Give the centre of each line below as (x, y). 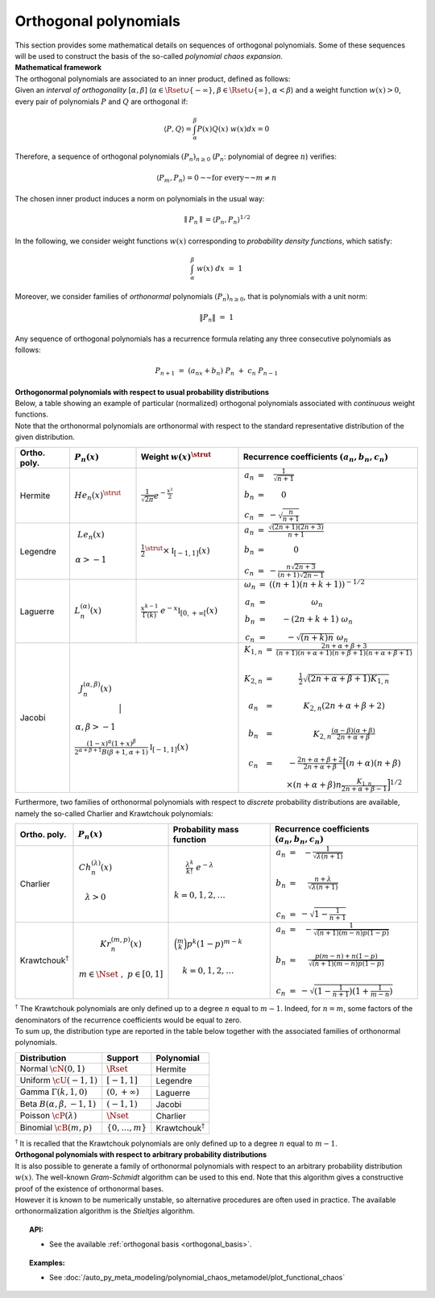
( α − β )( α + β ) (354, 730)
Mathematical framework (58, 68)
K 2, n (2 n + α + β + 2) (344, 707)
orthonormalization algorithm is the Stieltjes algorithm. (105, 1211)
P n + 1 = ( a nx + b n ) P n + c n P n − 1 (216, 372)
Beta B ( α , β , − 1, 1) (58, 1104)
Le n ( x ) (91, 535)
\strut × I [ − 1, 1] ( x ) (177, 551)
